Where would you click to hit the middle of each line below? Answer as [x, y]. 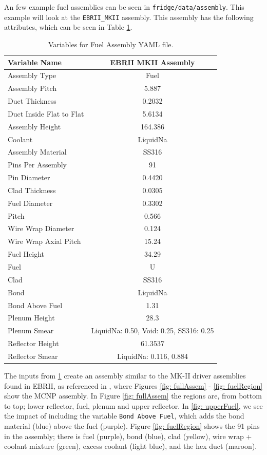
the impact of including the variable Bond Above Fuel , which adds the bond [124, 416]
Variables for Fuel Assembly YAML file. [111, 44]
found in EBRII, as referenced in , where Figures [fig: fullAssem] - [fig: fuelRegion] [133, 385]
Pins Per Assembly [37, 165]
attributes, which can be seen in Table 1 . [68, 27]
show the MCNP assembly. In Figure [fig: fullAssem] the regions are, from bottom [133, 396]
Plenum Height [31, 318]
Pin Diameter [29, 177]
